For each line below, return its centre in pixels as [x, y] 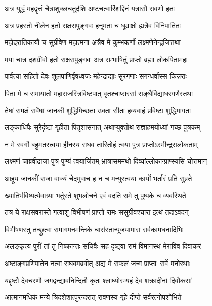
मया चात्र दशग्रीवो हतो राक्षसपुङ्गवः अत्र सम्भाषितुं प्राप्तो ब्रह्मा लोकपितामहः [96, 59]
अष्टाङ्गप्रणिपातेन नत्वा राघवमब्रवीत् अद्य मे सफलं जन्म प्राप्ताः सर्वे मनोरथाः [97, 263]
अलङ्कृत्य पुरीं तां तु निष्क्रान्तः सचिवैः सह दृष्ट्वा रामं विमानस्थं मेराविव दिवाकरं [103, 246]
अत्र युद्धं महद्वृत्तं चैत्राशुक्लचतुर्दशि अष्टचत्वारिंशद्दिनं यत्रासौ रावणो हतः [90, 8]
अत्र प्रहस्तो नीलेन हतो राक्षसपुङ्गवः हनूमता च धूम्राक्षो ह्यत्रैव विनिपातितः [93, 25]
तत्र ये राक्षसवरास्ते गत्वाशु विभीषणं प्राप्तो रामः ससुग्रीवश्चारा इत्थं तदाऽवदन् [97, 212]
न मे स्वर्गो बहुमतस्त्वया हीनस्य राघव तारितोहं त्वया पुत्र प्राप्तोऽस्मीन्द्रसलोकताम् [101, 144]
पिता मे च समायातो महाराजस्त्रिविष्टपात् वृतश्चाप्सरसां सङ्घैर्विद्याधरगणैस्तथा [99, 93]
